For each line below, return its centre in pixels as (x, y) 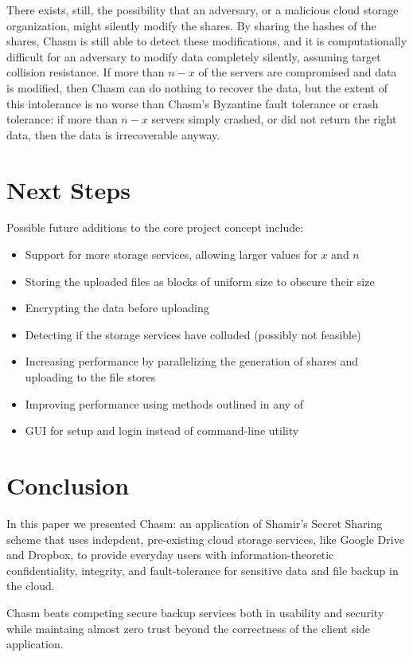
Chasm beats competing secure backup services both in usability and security (195, 612)
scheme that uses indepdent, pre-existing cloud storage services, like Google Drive (205, 539)
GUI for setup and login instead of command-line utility (162, 430)
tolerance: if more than (62, 119)
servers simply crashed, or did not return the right (274, 119)
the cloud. (31, 586)
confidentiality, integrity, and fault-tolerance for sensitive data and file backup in (203, 570)
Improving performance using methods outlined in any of (164, 403)
